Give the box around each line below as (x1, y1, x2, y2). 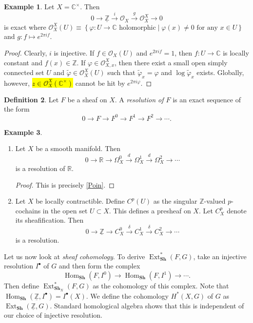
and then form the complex (58, 261, 140, 271)
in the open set (42, 205, 88, 215)
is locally (223, 48, 249, 58)
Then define (4, 281, 39, 290)
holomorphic (119, 24, 156, 31)
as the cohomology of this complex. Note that (93, 281, 229, 290)
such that (107, 67, 136, 77)
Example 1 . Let (4, 1, 55, 11)
